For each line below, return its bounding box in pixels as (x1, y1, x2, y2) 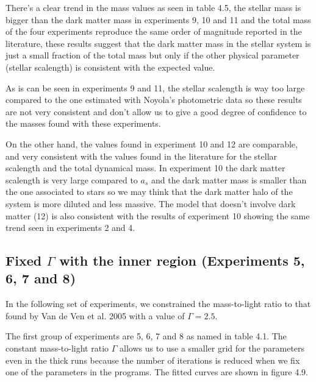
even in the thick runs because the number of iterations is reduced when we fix (5, 353, 300, 366)
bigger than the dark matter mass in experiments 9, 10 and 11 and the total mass (5, 13, 311, 26)
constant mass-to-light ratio (5, 342, 109, 355)
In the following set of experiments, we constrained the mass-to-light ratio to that (5, 297, 311, 310)
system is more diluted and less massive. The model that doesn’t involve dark (5, 197, 296, 210)
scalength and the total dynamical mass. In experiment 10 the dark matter (5, 161, 285, 174)
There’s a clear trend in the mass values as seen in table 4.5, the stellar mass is (5, 1, 301, 13)
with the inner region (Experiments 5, (59, 251, 305, 270)
